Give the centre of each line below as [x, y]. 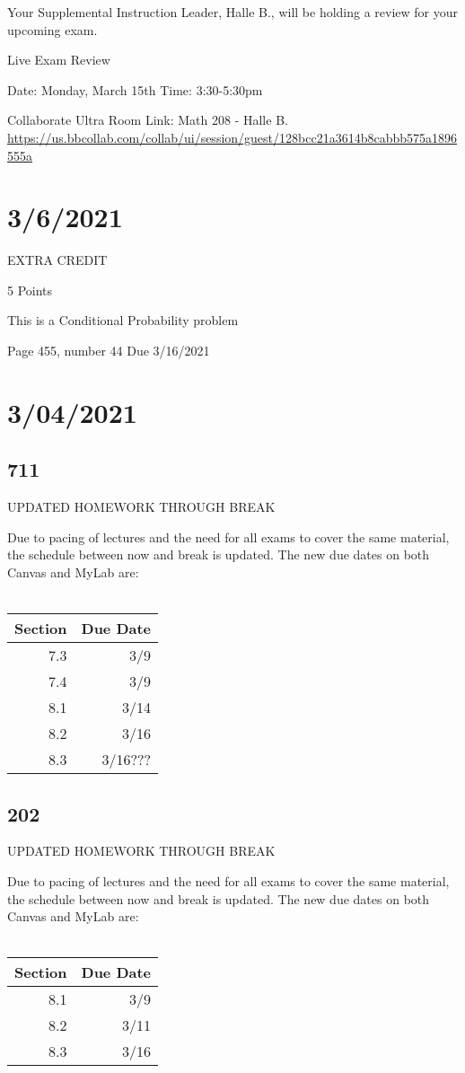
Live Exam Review [59, 60]
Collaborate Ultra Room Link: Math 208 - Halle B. [148, 120]
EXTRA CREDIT [57, 260]
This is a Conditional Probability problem [123, 320]
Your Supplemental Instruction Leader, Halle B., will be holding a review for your [233, 12]
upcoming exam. [53, 29]
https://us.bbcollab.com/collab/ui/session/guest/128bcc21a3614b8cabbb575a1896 [232, 137]
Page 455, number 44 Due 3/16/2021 [109, 351]
